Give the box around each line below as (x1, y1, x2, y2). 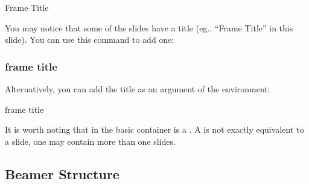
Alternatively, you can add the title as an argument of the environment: (5, 83, 270, 95)
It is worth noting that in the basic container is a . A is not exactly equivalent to (5, 123, 304, 136)
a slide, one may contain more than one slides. (5, 135, 176, 147)
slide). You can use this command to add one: (5, 33, 174, 46)
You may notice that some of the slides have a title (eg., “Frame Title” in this (5, 21, 293, 34)
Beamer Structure (5, 164, 119, 183)
